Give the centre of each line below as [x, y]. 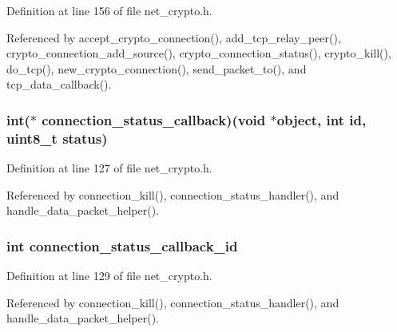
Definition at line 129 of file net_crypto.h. [109, 276]
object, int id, [322, 119]
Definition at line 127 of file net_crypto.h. [109, 168]
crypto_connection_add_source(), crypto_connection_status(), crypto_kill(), [199, 53]
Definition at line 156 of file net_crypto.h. [109, 10]
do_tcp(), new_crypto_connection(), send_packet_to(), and [157, 68]
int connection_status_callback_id [122, 245]
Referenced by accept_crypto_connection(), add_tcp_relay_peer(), [174, 37]
